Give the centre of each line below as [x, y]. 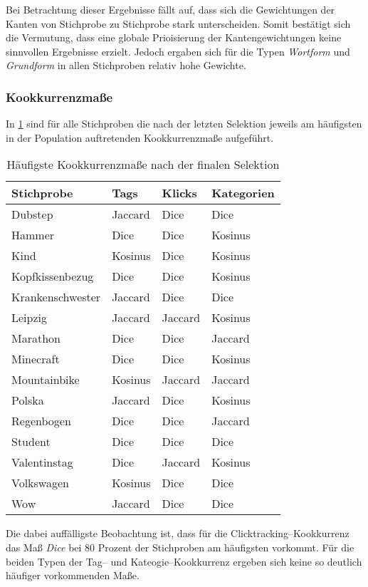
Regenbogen [41, 421]
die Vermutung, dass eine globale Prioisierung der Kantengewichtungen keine [174, 37]
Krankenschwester [56, 297]
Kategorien [243, 193]
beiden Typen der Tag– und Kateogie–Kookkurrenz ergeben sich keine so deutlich [184, 561]
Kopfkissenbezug [53, 276]
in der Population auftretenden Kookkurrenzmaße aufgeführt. [140, 137]
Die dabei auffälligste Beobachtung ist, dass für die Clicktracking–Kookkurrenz [178, 533]
